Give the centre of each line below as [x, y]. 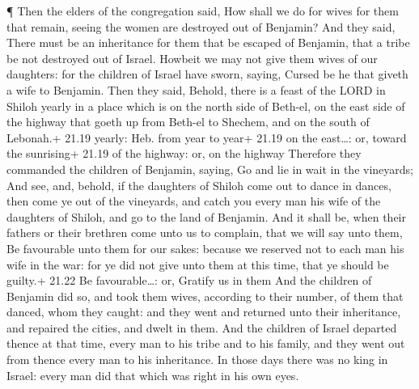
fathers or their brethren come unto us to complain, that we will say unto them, [205, 233]
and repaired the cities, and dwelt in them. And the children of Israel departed [202, 327]
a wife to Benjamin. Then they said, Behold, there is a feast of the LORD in [196, 89]
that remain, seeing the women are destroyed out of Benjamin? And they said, [201, 26]
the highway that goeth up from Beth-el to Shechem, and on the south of [188, 122]
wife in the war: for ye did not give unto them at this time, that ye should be [198, 264]
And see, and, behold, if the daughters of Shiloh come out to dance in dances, [199, 185]
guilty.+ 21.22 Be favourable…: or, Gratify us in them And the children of [189, 280]
